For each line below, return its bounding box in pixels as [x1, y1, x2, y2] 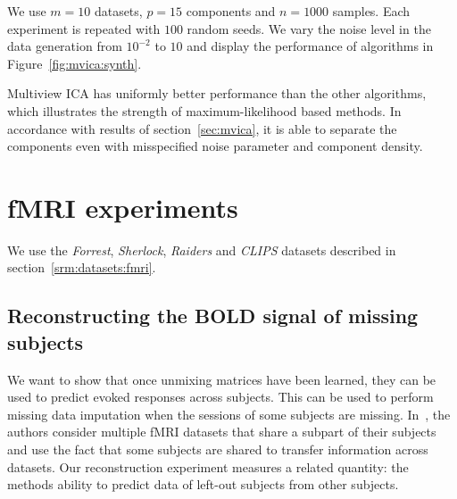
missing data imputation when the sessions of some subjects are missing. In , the [7, 404, 451, 423]
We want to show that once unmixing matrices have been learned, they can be [7, 370, 436, 388]
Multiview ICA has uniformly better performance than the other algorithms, [7, 84, 427, 103]
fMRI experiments [7, 188, 238, 225]
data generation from [7, 37, 122, 55]
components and [186, 2, 276, 20]
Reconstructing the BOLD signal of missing [7, 302, 419, 329]
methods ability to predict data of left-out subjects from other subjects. [7, 475, 399, 494]
